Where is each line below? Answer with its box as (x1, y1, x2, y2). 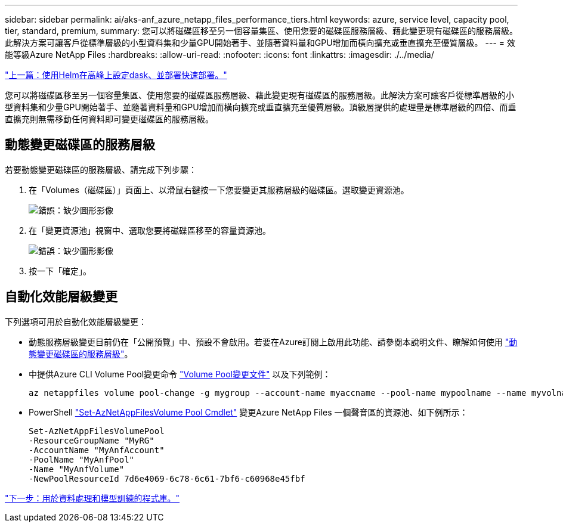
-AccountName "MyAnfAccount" (29, 445, 165, 455)
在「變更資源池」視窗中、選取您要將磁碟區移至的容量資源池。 (29, 225, 271, 235)
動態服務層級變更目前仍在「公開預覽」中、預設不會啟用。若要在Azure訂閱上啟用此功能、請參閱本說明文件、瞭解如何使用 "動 (29, 336, 518, 347)
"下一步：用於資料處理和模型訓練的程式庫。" (5, 492, 180, 503)
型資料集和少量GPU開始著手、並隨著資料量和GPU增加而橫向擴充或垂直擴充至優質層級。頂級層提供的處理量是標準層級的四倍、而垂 (5, 102, 516, 112)
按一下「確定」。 (29, 265, 91, 276)
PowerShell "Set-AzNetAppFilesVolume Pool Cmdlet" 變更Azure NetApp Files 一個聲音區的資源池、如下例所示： (29, 407, 468, 417)
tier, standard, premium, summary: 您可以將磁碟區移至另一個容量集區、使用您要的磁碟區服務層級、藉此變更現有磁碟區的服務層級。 (5, 26, 518, 36)
